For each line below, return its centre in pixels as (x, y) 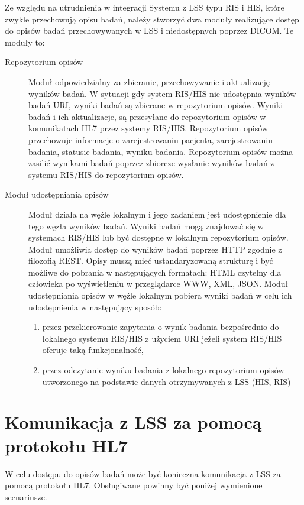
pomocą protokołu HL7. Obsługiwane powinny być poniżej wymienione (134, 485)
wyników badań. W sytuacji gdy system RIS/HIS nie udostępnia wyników (162, 93)
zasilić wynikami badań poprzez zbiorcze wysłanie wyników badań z (151, 163)
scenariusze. (26, 496)
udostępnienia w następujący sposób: (95, 307)
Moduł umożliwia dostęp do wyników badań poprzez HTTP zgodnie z (155, 249)
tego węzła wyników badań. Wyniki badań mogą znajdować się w (146, 226)
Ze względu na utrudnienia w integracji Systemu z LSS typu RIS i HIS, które (145, 7)
